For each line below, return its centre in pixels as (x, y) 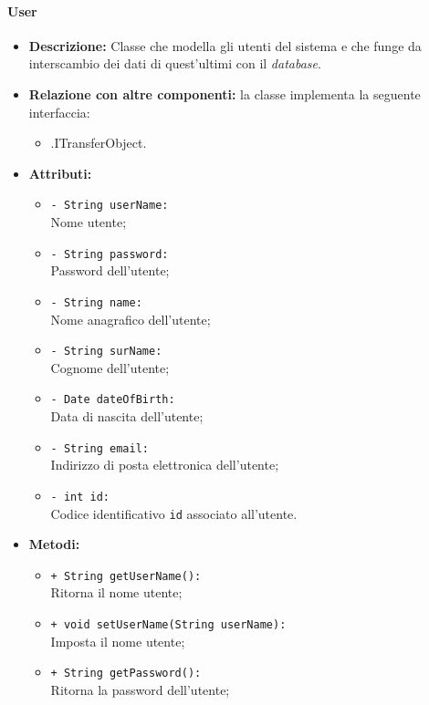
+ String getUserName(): (126, 576)
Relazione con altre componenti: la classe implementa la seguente (225, 93)
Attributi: (60, 173)
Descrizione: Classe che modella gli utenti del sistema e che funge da (225, 45)
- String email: (99, 448)
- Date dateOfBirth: (113, 400)
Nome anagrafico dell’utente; (131, 319)
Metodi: (54, 544)
